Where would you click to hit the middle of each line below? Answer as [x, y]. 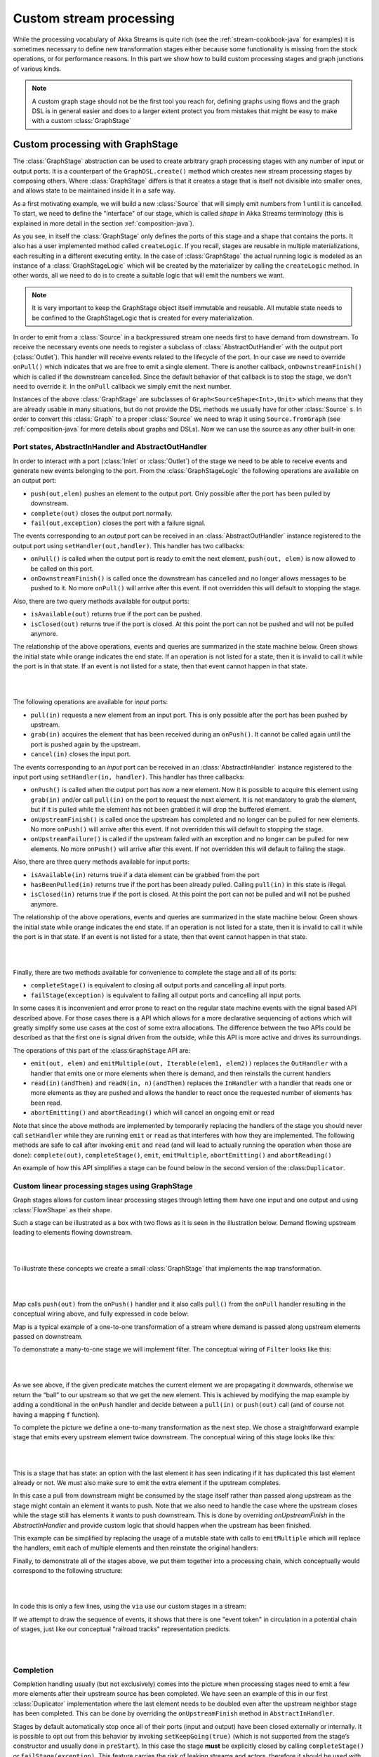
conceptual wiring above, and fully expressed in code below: [101, 1314]
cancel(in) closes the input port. [81, 754]
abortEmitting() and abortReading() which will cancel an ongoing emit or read [153, 1113]
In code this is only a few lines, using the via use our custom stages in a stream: [129, 1607]
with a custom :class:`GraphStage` [81, 121]
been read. [46, 1103]
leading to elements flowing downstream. [73, 1233]
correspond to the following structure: [68, 1571]
